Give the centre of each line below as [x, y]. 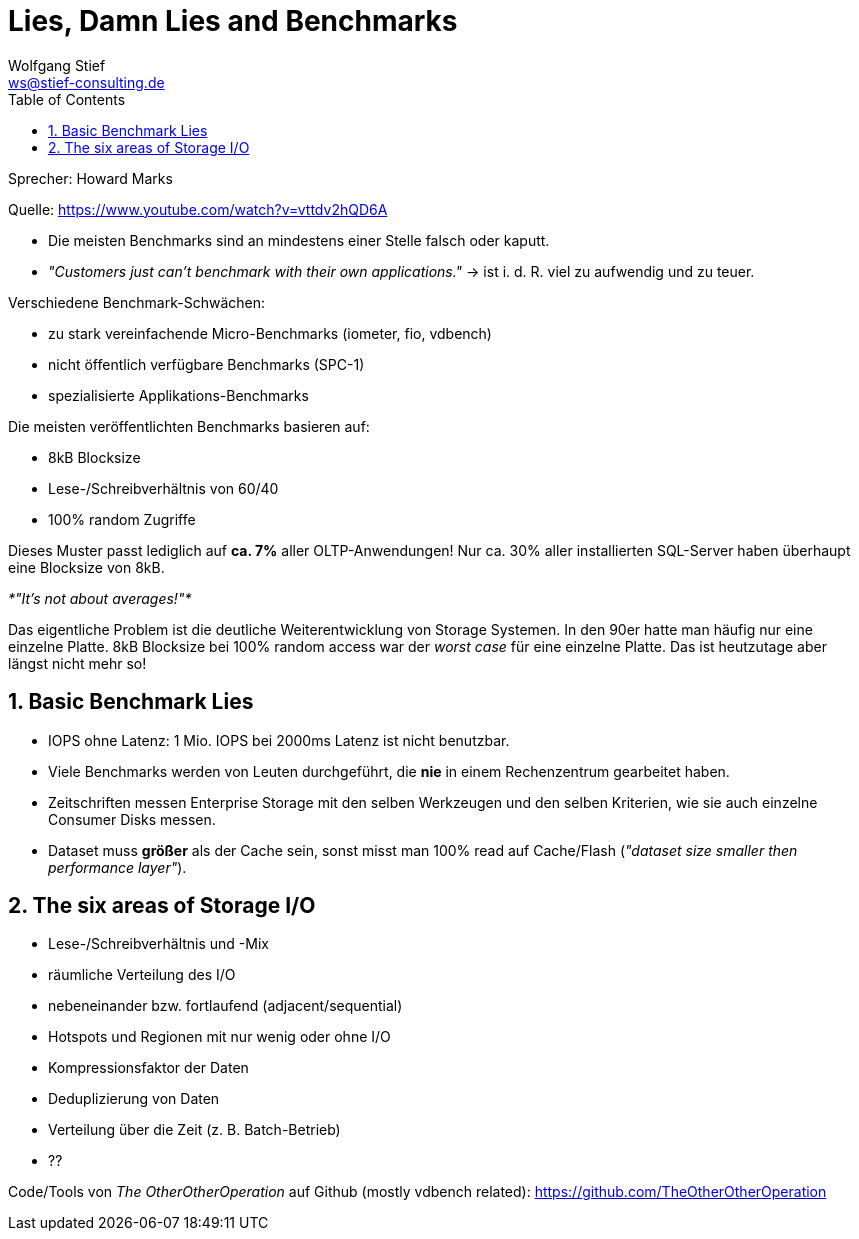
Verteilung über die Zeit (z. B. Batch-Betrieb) [194, 1130]
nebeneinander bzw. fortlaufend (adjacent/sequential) [225, 1006]
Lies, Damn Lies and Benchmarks [233, 21]
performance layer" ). [117, 867]
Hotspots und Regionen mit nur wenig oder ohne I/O [219, 1037]
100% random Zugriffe [122, 519]
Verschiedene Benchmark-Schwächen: [136, 302]
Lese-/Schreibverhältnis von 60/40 [163, 488]
